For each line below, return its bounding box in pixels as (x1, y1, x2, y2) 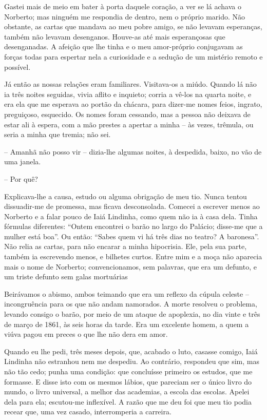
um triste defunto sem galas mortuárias (4, 271, 128, 282)
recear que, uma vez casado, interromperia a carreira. (4, 406, 171, 417)
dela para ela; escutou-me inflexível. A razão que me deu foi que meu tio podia (4, 396, 252, 407)
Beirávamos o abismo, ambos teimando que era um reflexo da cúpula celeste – (4, 288, 249, 299)
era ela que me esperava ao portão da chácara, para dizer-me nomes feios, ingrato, (4, 99, 262, 109)
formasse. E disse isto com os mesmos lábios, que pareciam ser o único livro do (4, 376, 252, 387)
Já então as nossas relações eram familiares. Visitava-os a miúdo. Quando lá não (4, 79, 257, 89)
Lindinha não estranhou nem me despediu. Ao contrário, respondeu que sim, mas (4, 356, 259, 367)
